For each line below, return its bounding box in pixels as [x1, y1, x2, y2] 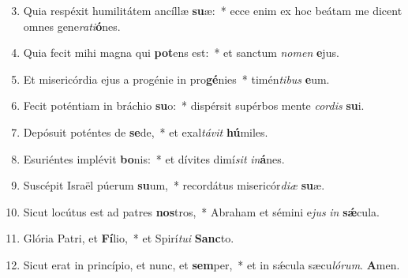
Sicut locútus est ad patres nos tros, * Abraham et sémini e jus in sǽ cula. [23, 203, 380, 220]
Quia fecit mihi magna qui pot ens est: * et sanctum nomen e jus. [23, 44, 339, 61]
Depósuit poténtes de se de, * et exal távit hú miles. [23, 123, 268, 140]
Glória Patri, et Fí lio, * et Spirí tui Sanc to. [23, 230, 234, 246]
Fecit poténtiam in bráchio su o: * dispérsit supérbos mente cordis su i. [23, 97, 365, 114]
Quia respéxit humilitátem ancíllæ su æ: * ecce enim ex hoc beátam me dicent [23, 2, 402, 18]
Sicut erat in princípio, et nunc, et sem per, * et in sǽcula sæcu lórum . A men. [23, 256, 400, 272]
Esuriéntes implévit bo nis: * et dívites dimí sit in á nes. [23, 150, 285, 167]
